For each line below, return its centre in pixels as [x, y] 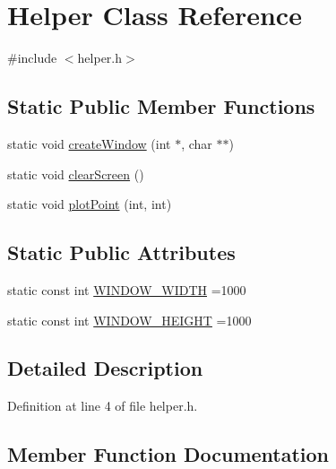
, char [197, 143]
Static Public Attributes [121, 252]
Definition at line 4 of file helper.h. [103, 406]
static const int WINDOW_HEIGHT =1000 [129, 320]
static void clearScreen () [76, 174]
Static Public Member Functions [161, 106]
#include [32, 58]
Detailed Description [105, 368]
